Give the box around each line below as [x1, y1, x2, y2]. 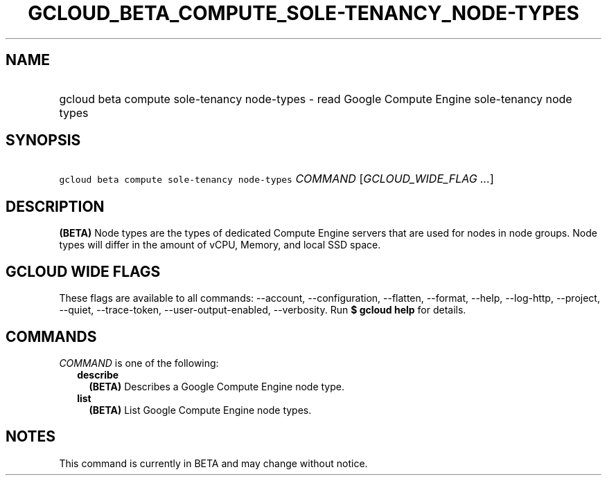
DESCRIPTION [6, 197, 105, 215]
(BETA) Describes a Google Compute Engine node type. [89, 380, 344, 392]
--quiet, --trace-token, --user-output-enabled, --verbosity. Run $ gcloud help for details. [59, 304, 466, 316]
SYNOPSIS [6, 131, 81, 149]
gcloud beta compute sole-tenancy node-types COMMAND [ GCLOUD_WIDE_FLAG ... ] [59, 172, 494, 186]
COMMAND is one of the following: [59, 356, 219, 369]
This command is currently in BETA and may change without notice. [59, 457, 368, 469]
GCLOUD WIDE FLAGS [6, 262, 161, 280]
